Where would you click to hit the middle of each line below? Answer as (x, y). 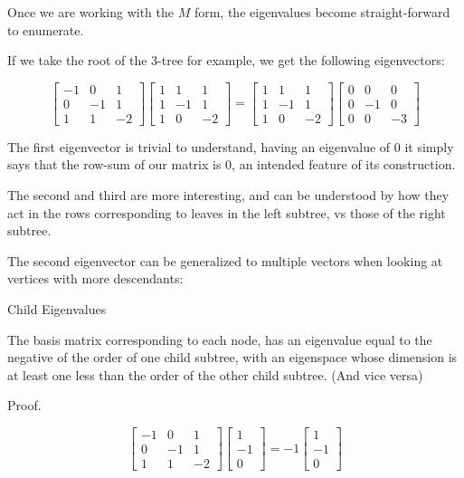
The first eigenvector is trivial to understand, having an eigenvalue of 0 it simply (231, 146)
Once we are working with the (91, 12)
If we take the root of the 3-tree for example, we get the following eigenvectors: (226, 60)
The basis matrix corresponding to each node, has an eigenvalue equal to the (220, 339)
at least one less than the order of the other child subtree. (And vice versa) (215, 374)
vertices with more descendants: (95, 278)
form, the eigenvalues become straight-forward (322, 12)
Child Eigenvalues (57, 309)
